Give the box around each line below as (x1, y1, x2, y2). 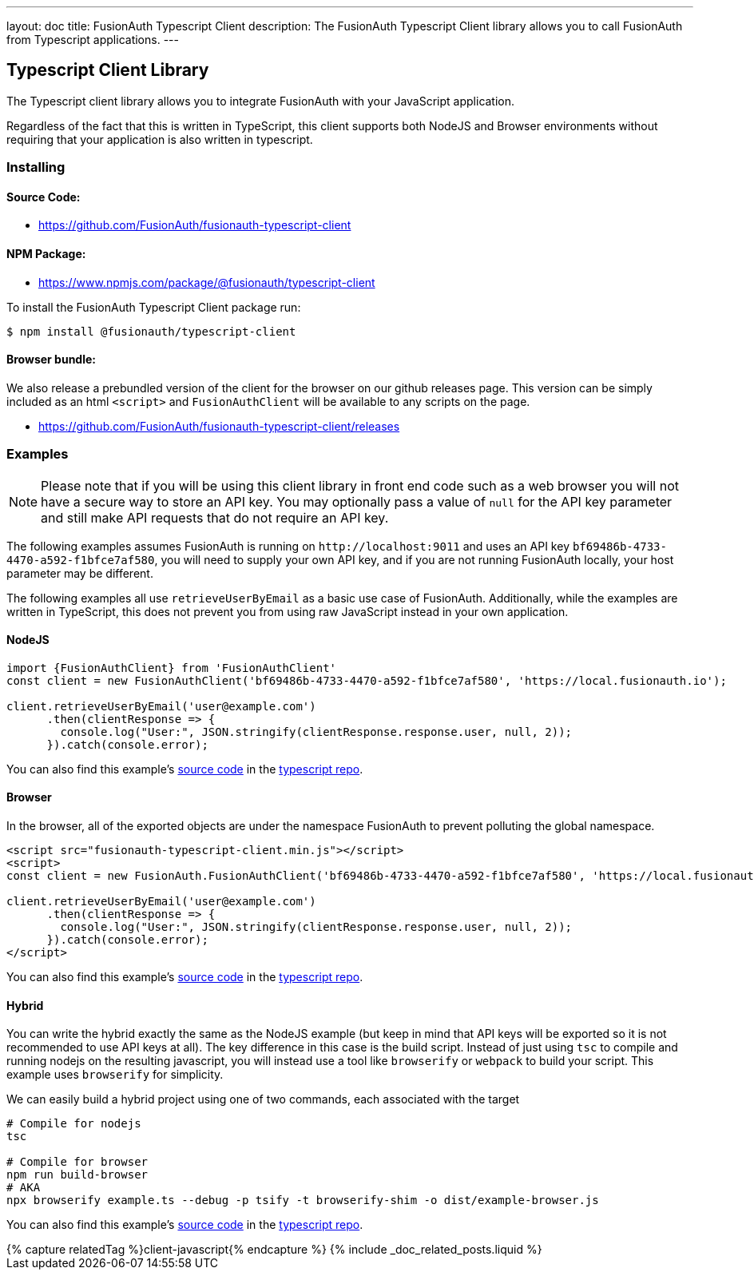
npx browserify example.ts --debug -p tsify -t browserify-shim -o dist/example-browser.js (6, 1194, 599, 1207)
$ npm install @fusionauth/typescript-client (6, 324, 296, 338)
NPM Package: (6, 247, 86, 261)
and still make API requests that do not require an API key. (41, 509, 389, 526)
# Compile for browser (6, 1155, 149, 1169)
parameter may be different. (6, 566, 153, 580)
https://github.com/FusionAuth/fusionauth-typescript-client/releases (38, 419, 400, 433)
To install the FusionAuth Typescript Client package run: (6, 300, 301, 314)
